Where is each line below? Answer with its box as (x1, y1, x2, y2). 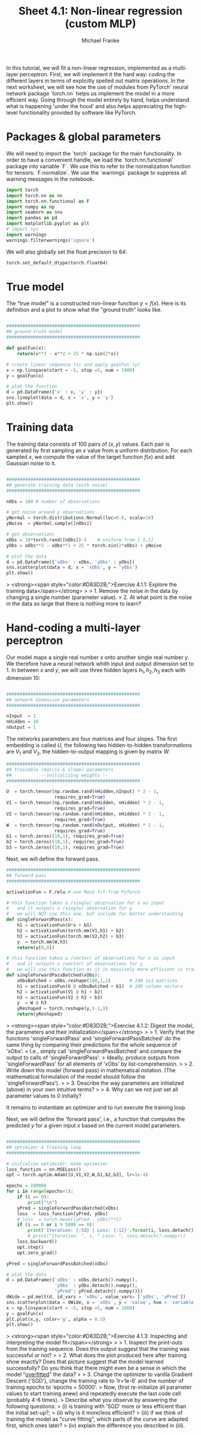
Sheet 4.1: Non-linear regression (19, 4, 182, 18)
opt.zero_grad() (17, 1249, 58, 1256)
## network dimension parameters (6, 697, 90, 703)
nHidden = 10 (6, 719, 39, 725)
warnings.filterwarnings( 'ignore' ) (6, 237, 95, 243)
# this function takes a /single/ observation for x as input (6, 900, 165, 906)
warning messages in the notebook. (6, 175, 95, 183)
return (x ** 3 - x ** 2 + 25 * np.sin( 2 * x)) (17, 350, 119, 357)
